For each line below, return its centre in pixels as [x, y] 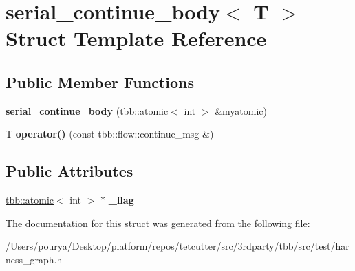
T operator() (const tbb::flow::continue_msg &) [110, 134]
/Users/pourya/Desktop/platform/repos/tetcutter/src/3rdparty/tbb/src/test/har [177, 246]
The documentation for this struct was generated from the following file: [158, 223]
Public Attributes [69, 171]
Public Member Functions [100, 82]
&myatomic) [241, 110]
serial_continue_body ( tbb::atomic [87, 110]
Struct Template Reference [136, 38]
